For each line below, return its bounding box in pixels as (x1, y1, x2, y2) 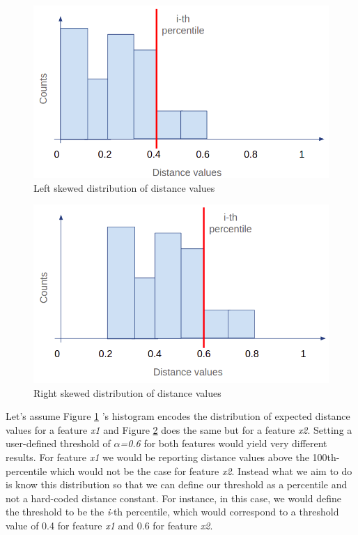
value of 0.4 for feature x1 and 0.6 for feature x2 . (6, 518, 213, 532)
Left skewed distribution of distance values (33, 180, 215, 195)
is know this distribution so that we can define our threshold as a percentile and (6, 477, 348, 492)
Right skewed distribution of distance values (33, 385, 221, 400)
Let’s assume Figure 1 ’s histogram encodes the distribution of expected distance (6, 409, 350, 423)
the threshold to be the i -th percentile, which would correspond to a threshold (6, 504, 339, 519)
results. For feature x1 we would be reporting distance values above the (6, 449, 309, 464)
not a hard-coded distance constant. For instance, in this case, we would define (6, 490, 342, 505)
